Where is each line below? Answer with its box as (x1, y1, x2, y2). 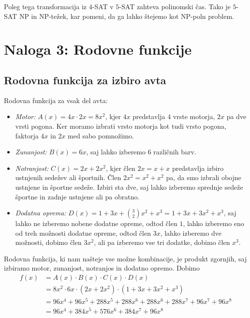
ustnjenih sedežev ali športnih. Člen (15, 172, 121, 182)
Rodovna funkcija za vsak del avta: (4, 95, 108, 105)
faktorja (15, 130, 39, 140)
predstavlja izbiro (172, 163, 224, 173)
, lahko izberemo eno (183, 218, 244, 228)
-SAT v (92, 1, 114, 11)
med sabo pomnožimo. (68, 130, 134, 140)
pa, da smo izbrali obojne (166, 172, 241, 182)
